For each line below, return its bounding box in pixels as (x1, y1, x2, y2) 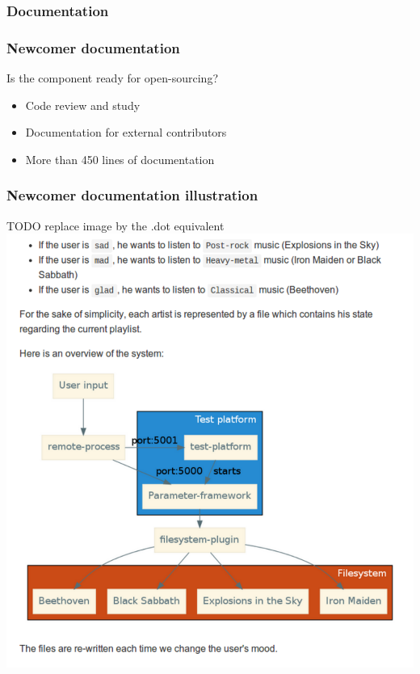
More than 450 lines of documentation (25, 150, 215, 167)
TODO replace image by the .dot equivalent (6, 217, 225, 234)
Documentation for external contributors (25, 124, 227, 141)
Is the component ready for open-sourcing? (6, 70, 218, 86)
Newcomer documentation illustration (6, 185, 258, 205)
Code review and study (25, 96, 141, 113)
